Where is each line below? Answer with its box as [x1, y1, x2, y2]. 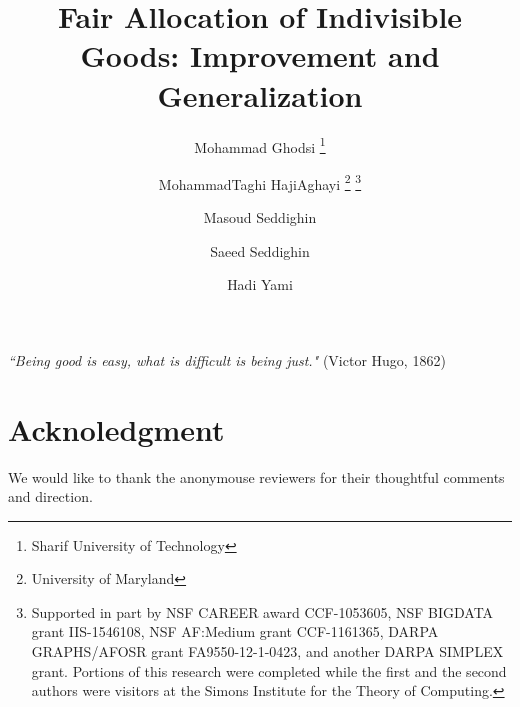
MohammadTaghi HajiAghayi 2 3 [158, 170, 362, 194]
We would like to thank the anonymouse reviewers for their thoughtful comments [8, 466, 505, 487]
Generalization [157, 74, 363, 115]
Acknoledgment [8, 408, 225, 449]
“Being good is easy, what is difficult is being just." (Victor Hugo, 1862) [8, 349, 446, 370]
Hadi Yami [227, 274, 293, 295]
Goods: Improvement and [80, 35, 440, 76]
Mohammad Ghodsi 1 [194, 133, 326, 157]
